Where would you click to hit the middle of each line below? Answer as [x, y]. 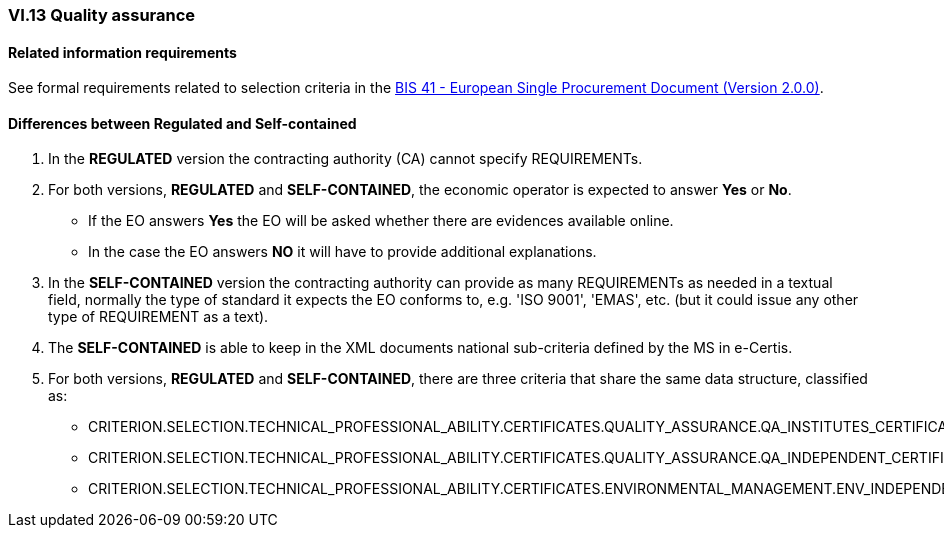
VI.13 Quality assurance [102, 15]
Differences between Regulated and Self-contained [182, 123]
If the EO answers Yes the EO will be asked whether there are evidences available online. [381, 221]
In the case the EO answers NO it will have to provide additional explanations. [342, 252]
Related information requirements [122, 52]
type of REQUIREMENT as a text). [158, 317]
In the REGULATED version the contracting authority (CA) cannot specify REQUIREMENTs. [345, 159]
